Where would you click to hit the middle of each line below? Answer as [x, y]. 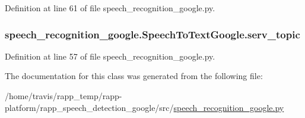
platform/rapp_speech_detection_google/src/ [89, 107]
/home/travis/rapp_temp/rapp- [63, 96]
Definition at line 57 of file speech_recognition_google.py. [110, 56]
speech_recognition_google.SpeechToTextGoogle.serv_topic [152, 34]
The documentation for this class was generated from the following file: [134, 76]
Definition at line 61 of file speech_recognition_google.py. [110, 8]
